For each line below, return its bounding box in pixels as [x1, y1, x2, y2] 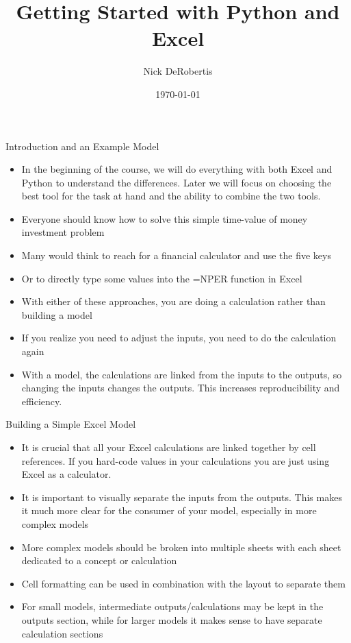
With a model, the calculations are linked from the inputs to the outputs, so [21, 367, 342, 381]
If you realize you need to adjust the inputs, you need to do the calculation [21, 330, 337, 345]
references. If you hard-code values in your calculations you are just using [21, 453, 330, 468]
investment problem [21, 225, 105, 239]
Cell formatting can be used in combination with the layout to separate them [21, 576, 346, 590]
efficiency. [21, 393, 62, 408]
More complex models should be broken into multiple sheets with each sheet [21, 539, 341, 554]
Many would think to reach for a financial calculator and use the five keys [21, 248, 331, 263]
